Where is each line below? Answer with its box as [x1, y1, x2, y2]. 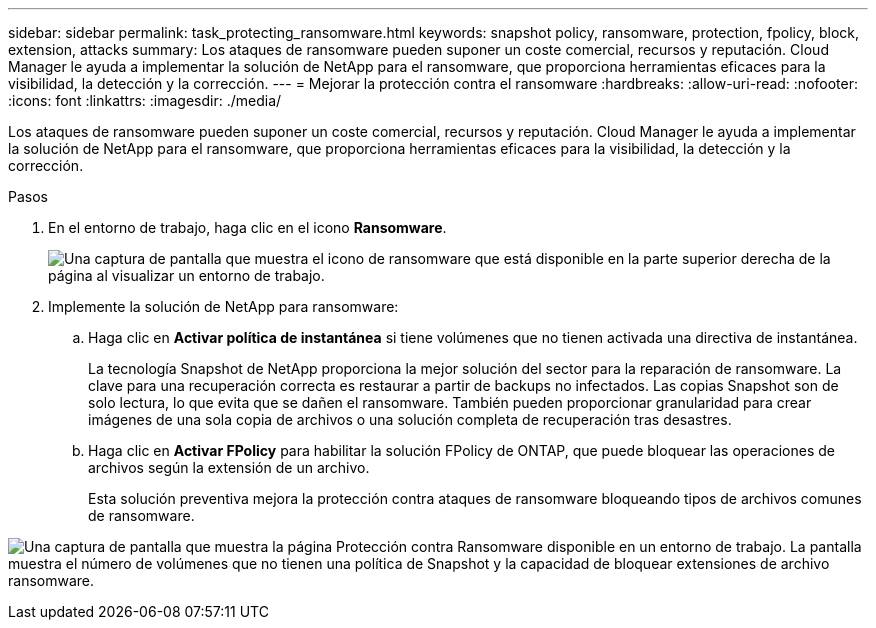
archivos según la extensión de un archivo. [88, 459, 370, 476]
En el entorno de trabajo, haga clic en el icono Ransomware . [48, 219, 447, 236]
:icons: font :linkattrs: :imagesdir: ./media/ [8, 92, 282, 109]
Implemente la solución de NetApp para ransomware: [48, 298, 399, 315]
